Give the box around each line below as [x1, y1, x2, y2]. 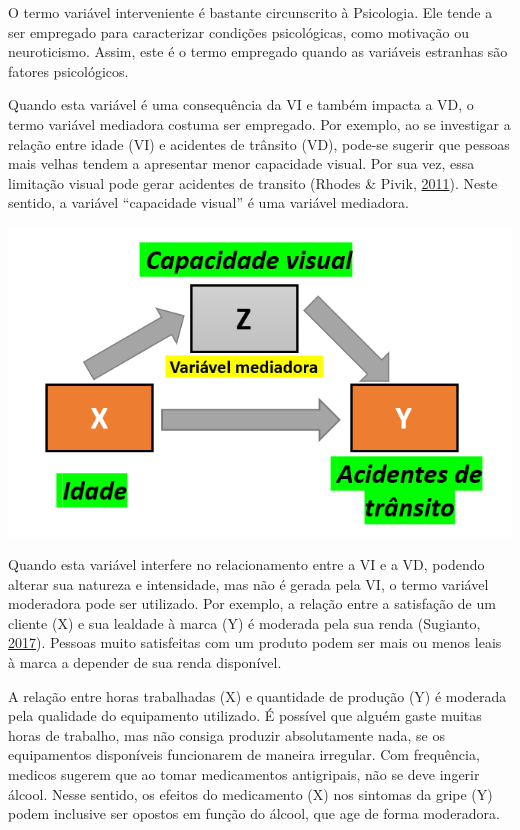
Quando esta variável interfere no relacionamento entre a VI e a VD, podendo [8, 554, 485, 575]
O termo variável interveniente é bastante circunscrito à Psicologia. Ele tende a [8, 2, 493, 22]
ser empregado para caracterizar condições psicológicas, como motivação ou [8, 21, 469, 42]
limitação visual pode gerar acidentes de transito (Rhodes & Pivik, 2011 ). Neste [8, 172, 498, 193]
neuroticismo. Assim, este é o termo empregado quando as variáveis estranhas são [8, 41, 508, 62]
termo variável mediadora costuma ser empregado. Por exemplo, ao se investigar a [8, 113, 511, 134]
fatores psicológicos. [8, 60, 129, 81]
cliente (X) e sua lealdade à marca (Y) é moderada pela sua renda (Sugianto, [8, 612, 481, 633]
